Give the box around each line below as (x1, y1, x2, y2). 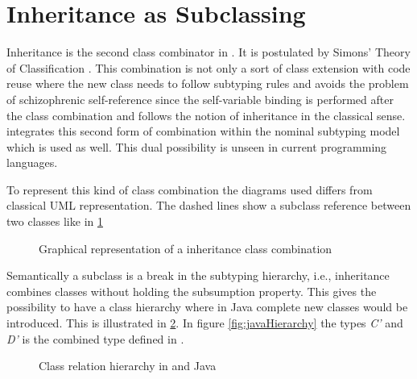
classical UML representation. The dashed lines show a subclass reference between (6, 197, 411, 214)
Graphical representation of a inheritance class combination (39, 239, 332, 256)
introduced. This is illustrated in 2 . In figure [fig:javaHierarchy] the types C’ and (6, 314, 403, 331)
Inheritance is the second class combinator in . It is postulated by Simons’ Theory (6, 44, 411, 60)
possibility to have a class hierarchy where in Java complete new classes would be (6, 298, 408, 315)
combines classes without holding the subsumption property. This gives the (6, 282, 377, 299)
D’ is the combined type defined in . (6, 330, 184, 347)
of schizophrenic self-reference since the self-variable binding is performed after (6, 90, 394, 107)
